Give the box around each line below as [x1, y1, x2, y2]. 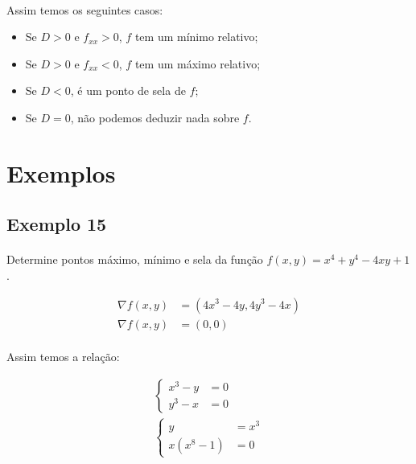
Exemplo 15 [6, 211, 107, 236]
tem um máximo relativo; [134, 55, 261, 72]
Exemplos [6, 156, 116, 189]
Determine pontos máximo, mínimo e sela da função [6, 251, 263, 268]
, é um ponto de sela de [70, 82, 186, 99]
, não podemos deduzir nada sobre [70, 109, 240, 125]
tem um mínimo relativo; [134, 28, 258, 45]
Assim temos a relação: [6, 348, 120, 365]
